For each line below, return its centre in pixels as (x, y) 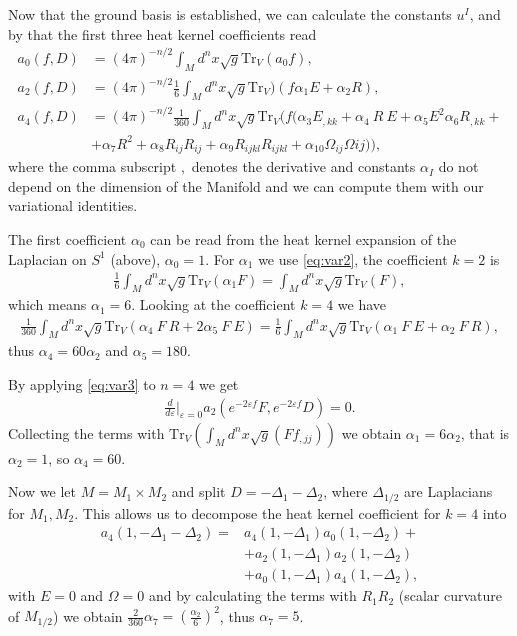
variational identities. (73, 205)
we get (219, 384)
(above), (135, 258)
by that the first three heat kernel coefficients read (162, 33)
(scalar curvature (450, 595)
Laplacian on (47, 258)
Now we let (42, 491)
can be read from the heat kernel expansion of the (303, 238)
